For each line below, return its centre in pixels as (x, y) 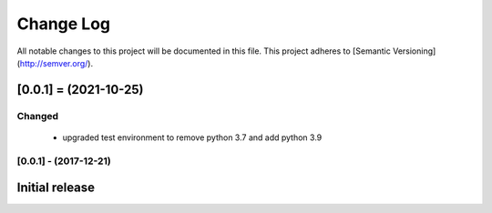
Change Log (64, 24)
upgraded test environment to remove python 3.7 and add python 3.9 (192, 137)
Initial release (56, 188)
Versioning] (414, 51)
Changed (38, 116)
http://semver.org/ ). (56, 63)
